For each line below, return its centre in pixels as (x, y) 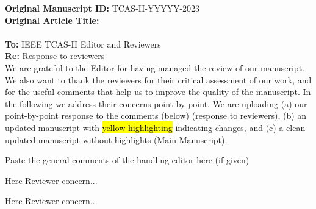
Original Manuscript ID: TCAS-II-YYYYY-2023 (102, 8)
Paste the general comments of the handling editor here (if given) (127, 160)
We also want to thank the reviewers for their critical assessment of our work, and (158, 80)
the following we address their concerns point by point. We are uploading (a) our (156, 103)
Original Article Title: (52, 20)
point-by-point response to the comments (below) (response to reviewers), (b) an (156, 115)
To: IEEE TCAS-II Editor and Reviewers (83, 44)
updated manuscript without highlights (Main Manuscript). (116, 139)
